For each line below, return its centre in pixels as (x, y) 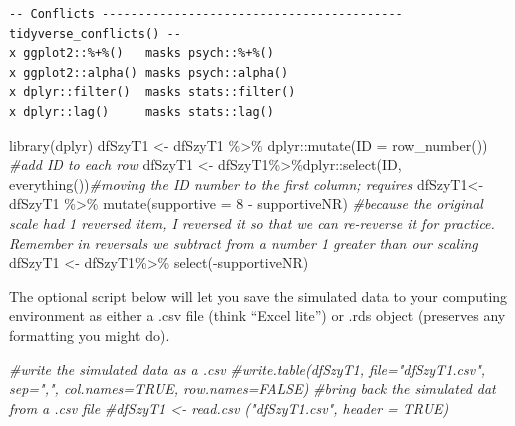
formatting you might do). (89, 334)
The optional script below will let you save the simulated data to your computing (258, 295)
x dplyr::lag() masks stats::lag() (141, 111)
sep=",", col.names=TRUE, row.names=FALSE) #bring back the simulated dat (252, 388)
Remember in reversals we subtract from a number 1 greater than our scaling (243, 242)
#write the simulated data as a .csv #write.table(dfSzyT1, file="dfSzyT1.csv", (247, 368)
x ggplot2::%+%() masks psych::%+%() (141, 53)
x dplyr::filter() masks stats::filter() (152, 92)
